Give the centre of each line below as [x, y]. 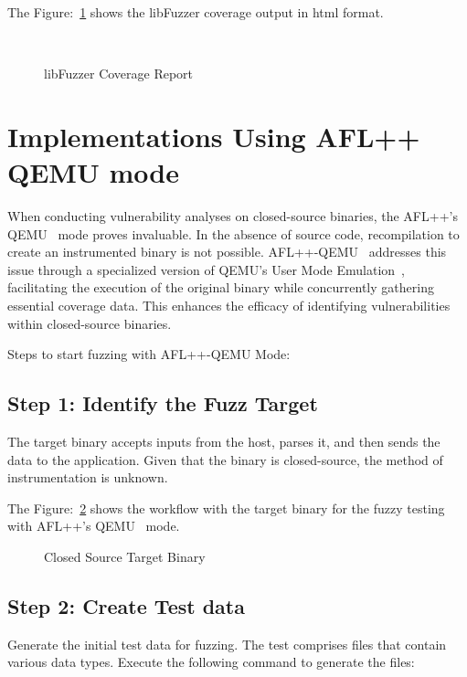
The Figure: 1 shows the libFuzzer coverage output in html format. [196, 12]
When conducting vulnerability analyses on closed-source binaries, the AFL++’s [233, 216]
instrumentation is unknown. [88, 477]
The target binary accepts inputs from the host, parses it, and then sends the [224, 442]
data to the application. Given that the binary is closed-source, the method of [225, 459]
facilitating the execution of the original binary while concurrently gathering [221, 287]
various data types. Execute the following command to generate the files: [211, 662]
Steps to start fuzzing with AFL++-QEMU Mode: [149, 354]
